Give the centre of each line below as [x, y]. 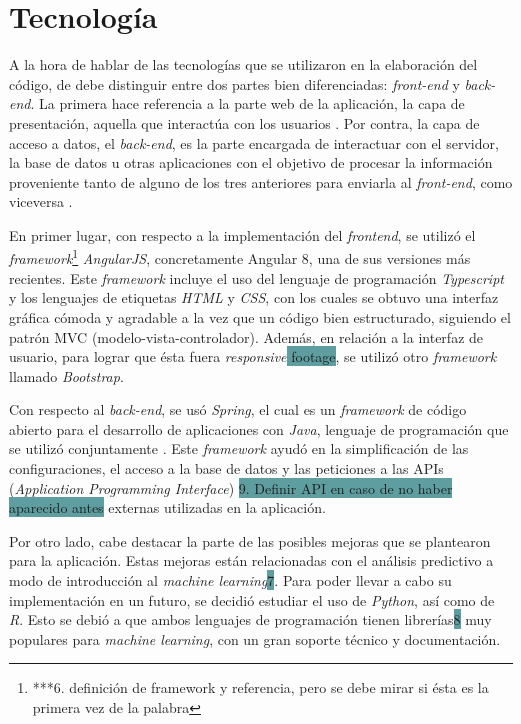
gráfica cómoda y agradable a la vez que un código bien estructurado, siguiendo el [260, 316]
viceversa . [41, 201]
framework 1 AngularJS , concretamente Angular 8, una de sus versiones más [240, 257]
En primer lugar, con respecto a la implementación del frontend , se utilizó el [242, 234]
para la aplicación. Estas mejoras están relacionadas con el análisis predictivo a [251, 560]
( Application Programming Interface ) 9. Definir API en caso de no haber [231, 487]
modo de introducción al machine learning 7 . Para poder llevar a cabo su [230, 580]
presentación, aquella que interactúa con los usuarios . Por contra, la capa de [244, 122]
